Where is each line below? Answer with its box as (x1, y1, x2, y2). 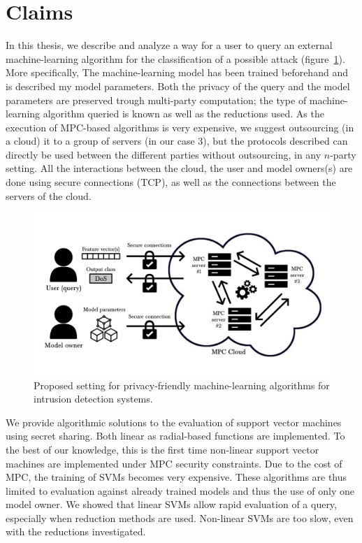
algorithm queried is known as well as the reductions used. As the (43, 106, 324, 121)
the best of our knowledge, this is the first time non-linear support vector (6, 442, 319, 456)
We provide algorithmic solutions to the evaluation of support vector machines (6, 414, 342, 429)
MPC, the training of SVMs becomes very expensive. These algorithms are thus (6, 470, 347, 484)
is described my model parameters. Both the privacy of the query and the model (6, 78, 350, 93)
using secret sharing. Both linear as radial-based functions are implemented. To (6, 428, 345, 443)
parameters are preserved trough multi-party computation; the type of (6, 92, 307, 107)
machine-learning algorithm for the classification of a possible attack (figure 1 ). (6, 51, 345, 66)
